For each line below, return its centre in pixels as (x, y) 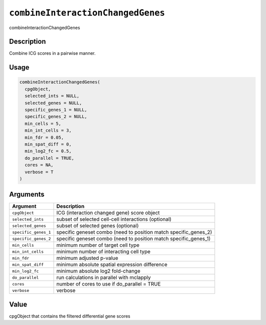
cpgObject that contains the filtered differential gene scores (70, 316)
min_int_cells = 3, (48, 130)
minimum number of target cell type (98, 245)
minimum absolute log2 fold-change (98, 271)
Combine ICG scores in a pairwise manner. (52, 53)
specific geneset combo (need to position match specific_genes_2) (134, 232)
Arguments (27, 195)
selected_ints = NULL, (52, 96)
